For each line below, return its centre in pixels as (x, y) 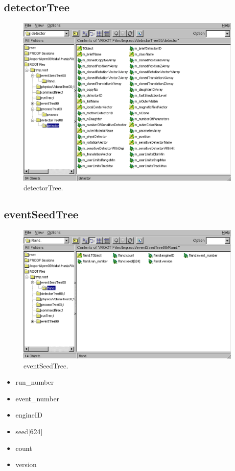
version (26, 464)
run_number (35, 382)
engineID (29, 415)
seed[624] (29, 431)
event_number (37, 398)
